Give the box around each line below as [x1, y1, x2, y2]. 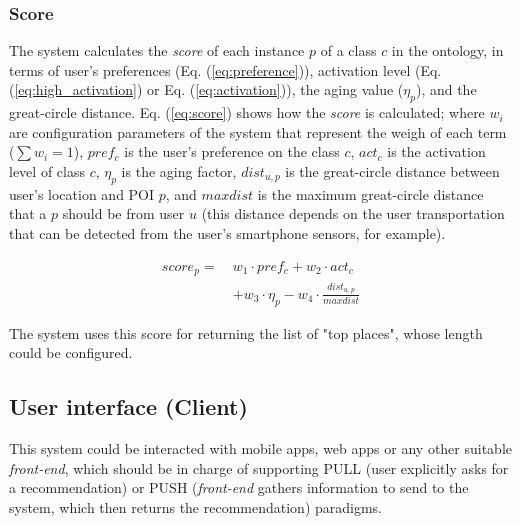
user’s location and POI [9, 183, 155, 204]
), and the [415, 79, 477, 100]
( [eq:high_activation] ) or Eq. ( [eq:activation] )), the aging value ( [9, 79, 404, 100]
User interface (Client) [9, 391, 248, 422]
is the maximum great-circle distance [257, 183, 484, 204]
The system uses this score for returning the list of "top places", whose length [9, 322, 483, 343]
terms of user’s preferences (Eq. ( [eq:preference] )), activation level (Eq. [9, 59, 442, 80]
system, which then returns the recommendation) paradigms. [9, 496, 383, 517]
